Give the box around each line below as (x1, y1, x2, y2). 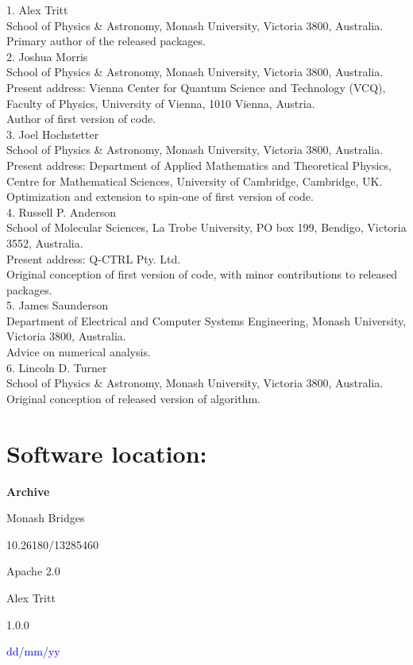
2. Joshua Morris (6, 48, 88, 64)
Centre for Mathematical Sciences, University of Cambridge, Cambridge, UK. (6, 172, 383, 189)
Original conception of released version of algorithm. (6, 390, 261, 406)
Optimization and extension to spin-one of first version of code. (6, 188, 314, 205)
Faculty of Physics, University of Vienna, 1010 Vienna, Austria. (6, 94, 315, 111)
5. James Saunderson (6, 297, 108, 313)
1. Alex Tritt (6, 2, 68, 17)
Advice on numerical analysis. (6, 344, 151, 360)
